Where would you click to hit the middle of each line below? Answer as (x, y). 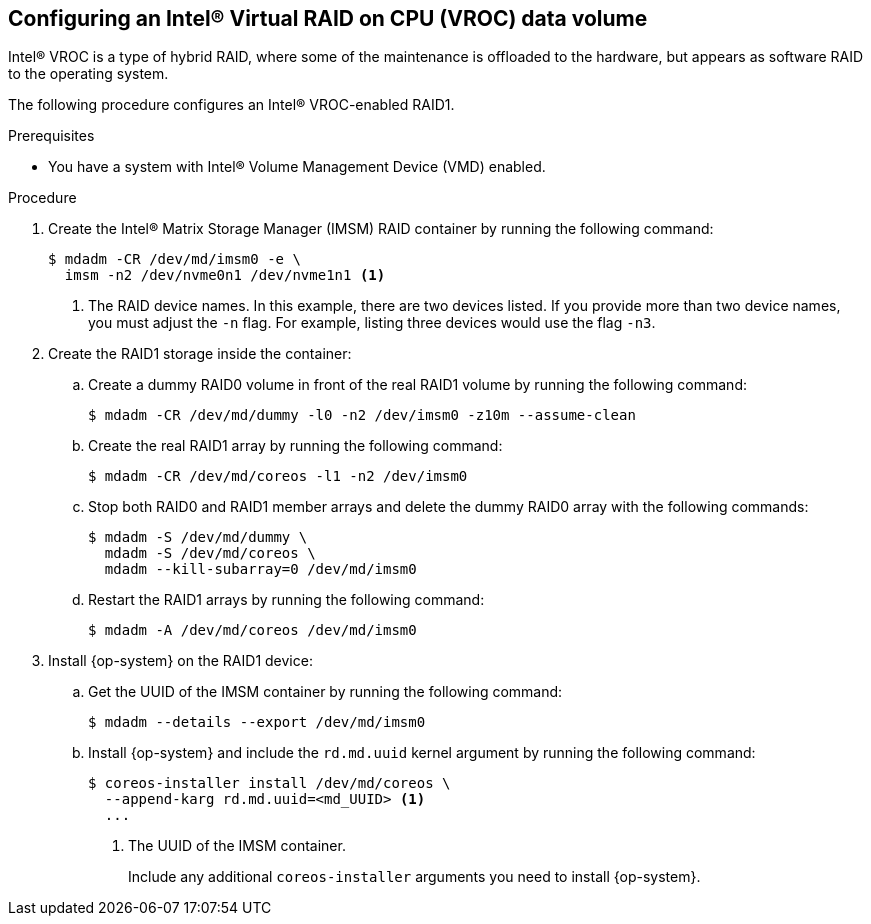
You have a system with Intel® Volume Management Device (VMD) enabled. (297, 167)
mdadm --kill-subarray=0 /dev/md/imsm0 (260, 569)
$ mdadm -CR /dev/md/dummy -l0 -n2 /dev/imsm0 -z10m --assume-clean (362, 415)
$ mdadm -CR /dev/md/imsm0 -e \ (174, 259)
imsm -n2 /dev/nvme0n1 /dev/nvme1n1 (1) (225, 275)
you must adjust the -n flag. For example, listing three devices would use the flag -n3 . (372, 323)
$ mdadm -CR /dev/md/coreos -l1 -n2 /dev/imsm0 (278, 476)
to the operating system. (88, 74)
